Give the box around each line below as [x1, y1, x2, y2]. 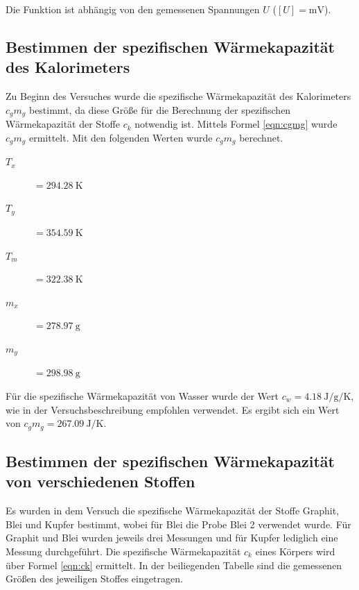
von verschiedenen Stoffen [6, 471, 195, 492]
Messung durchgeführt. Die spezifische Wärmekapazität [6, 543, 241, 558]
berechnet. [239, 130, 283, 144]
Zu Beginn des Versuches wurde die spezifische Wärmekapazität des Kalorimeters [6, 89, 351, 103]
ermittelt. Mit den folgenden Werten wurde [28, 130, 213, 144]
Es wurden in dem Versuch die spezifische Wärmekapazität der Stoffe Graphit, [6, 503, 340, 518]
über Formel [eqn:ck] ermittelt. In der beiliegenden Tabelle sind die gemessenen [6, 557, 342, 572]
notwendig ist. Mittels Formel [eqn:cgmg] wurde [134, 117, 338, 131]
